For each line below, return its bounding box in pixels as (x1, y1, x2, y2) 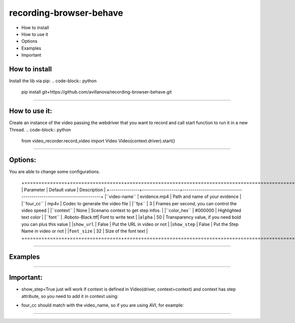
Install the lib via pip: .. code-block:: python (9, 78, 97, 84)
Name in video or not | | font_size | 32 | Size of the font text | (21, 228, 148, 234)
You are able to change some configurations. (9, 169, 100, 174)
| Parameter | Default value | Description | (21, 187, 106, 193)
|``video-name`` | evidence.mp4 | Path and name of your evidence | (104, 194, 241, 199)
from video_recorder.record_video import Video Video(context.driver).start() (21, 138, 176, 144)
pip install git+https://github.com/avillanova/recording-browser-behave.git (21, 89, 172, 95)
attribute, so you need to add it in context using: (21, 293, 118, 299)
